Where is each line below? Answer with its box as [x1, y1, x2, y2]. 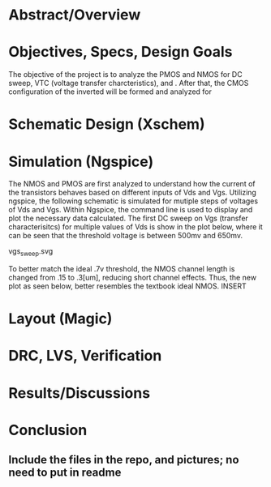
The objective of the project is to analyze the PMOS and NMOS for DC [8, 70, 243, 79]
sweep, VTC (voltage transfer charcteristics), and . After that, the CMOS [8, 79, 249, 88]
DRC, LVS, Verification [8, 347, 162, 365]
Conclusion [8, 421, 88, 439]
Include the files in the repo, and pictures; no [8, 453, 239, 467]
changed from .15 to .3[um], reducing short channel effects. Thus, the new [8, 273, 257, 283]
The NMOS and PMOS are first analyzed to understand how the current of [8, 179, 256, 189]
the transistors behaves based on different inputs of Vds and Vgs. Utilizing [8, 188, 257, 198]
